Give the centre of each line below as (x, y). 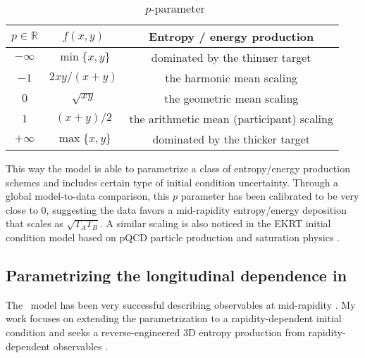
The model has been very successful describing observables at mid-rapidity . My (181, 304)
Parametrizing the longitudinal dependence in (177, 275)
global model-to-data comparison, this (88, 196)
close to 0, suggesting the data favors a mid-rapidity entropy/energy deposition (176, 209)
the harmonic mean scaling (231, 78)
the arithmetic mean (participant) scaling (231, 119)
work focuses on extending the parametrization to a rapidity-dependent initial (174, 318)
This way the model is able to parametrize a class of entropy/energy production (178, 168)
